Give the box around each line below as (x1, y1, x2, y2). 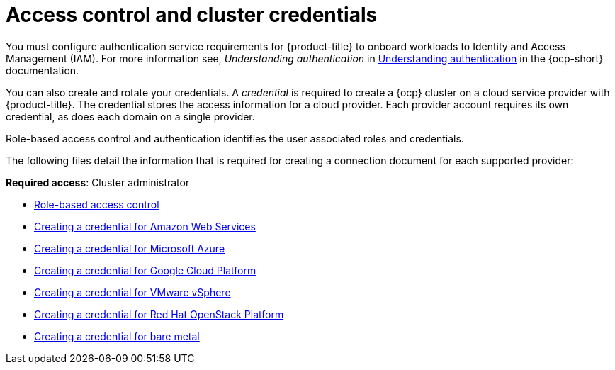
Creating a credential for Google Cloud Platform (34, 264, 256, 276)
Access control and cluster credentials (6, 3, 378, 27)
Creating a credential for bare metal (34, 330, 200, 342)
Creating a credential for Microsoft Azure (34, 242, 225, 254)
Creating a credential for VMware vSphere (34, 286, 231, 298)
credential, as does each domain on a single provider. (6, 110, 255, 123)
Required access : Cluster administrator (6, 176, 190, 189)
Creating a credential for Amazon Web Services (34, 220, 256, 232)
